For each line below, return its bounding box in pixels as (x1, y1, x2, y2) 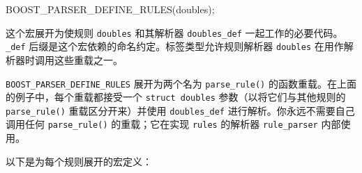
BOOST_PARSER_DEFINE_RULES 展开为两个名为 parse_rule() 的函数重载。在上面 (6, 76, 356, 90)
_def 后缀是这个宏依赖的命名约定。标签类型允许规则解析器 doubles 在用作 (6, 39, 344, 53)
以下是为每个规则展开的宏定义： (6, 154, 152, 168)
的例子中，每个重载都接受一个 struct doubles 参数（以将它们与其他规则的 (6, 90, 346, 104)
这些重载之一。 (54, 52, 123, 67)
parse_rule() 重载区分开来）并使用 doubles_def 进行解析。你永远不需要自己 (6, 103, 355, 117)
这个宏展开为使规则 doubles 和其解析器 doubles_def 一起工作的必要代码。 (6, 25, 343, 40)
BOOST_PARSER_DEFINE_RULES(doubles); (6, 2, 215, 16)
